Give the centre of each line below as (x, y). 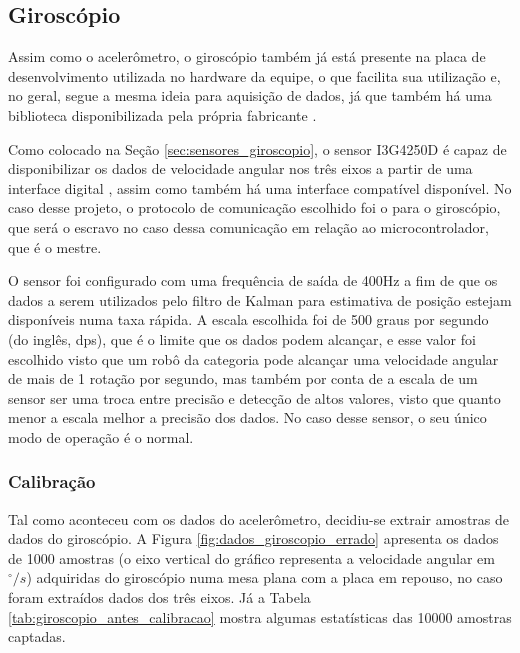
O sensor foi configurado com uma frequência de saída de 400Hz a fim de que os (253, 280)
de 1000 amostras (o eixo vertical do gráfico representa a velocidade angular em (251, 557)
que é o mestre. (55, 246)
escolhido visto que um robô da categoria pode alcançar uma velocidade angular (253, 358)
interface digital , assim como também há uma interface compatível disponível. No (260, 187)
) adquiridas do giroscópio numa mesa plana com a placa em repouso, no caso (264, 577)
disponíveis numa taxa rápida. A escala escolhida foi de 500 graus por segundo (248, 319)
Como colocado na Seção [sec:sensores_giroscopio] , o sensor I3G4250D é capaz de (257, 148)
